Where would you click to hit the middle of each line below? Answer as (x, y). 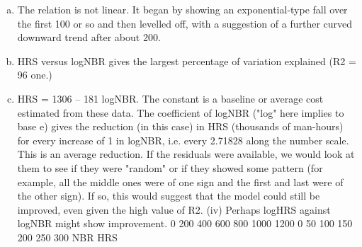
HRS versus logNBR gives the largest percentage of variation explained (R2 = (187, 61)
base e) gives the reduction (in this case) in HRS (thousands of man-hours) (180, 126)
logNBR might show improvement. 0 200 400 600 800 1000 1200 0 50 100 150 (185, 223)
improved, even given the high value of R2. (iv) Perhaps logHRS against (174, 209)
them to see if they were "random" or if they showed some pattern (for (170, 167)
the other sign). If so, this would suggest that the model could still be (169, 196)
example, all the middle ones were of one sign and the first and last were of (180, 182)
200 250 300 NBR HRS (67, 237)
